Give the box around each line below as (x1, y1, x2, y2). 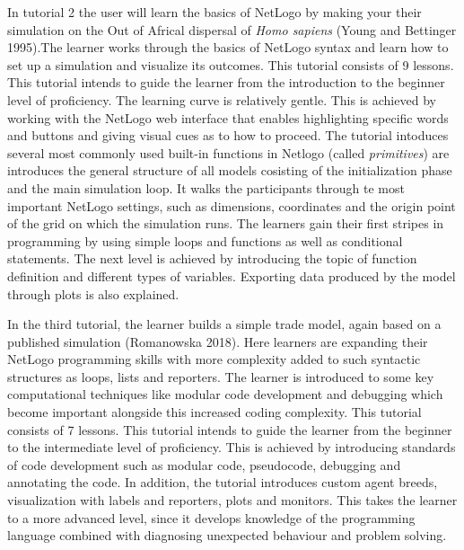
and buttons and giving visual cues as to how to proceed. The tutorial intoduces (7, 126, 449, 145)
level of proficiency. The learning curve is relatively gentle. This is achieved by (7, 90, 436, 109)
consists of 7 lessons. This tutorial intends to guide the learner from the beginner (7, 420, 452, 439)
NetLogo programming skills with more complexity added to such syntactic (7, 350, 421, 368)
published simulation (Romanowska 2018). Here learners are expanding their (7, 332, 428, 350)
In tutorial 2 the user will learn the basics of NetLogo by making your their (7, 3, 422, 21)
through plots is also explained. (7, 284, 179, 303)
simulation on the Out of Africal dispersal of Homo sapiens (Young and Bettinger (7, 20, 457, 39)
